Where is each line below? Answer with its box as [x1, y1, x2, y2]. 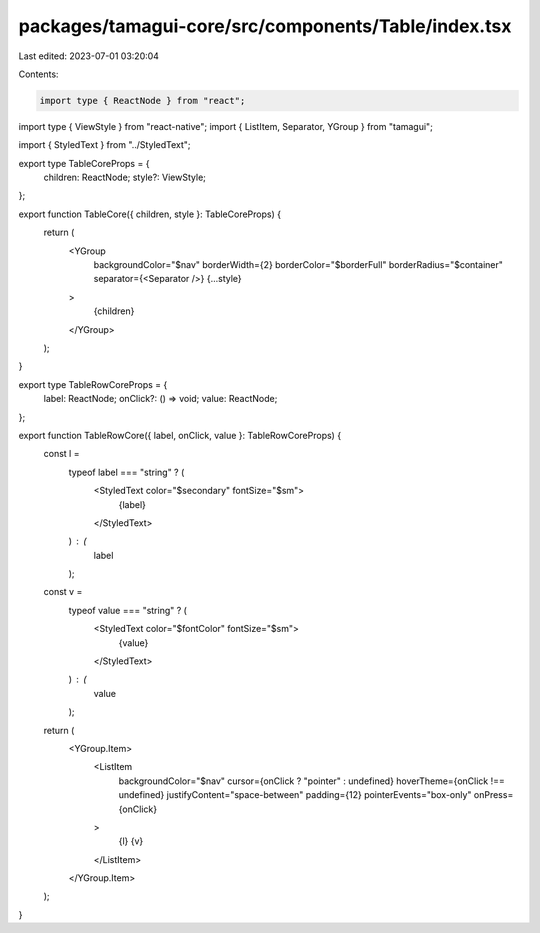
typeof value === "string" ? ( [68, 604, 187, 616]
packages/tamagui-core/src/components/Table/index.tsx [18, 15, 512, 37]
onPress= [473, 789, 514, 801]
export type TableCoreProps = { [18, 157, 150, 169]
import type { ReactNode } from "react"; [39, 95, 246, 106]
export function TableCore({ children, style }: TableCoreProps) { [18, 208, 282, 220]
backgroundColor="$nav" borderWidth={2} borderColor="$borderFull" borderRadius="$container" [93, 259, 504, 271]
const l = [43, 448, 80, 460]
